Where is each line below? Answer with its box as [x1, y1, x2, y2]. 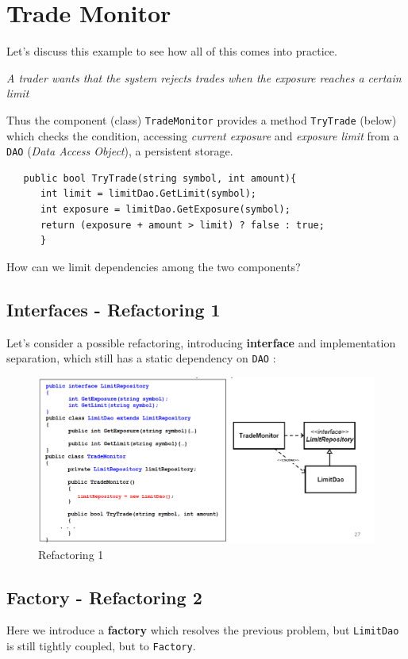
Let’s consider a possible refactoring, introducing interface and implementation [6, 334, 396, 351]
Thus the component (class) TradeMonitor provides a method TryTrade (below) [6, 111, 397, 128]
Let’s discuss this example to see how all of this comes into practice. [6, 43, 337, 59]
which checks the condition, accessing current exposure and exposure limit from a [6, 127, 399, 144]
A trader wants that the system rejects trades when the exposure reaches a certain [6, 69, 402, 86]
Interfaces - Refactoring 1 [6, 297, 221, 321]
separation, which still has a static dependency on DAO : [6, 350, 276, 366]
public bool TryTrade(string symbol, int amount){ [23, 172, 297, 184]
